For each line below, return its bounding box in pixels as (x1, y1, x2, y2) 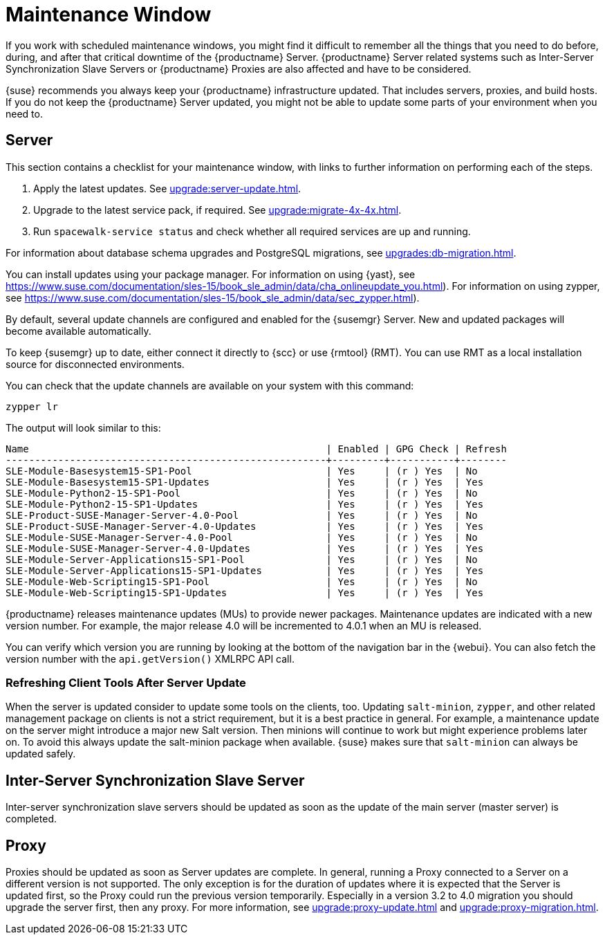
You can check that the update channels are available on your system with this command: (6, 379, 414, 391)
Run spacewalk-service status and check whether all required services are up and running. (33, 225, 471, 237)
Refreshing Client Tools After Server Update (6, 675, 246, 690)
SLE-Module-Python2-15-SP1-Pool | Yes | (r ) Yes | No (6, 487, 478, 499)
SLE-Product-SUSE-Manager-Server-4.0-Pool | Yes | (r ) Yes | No (6, 509, 478, 521)
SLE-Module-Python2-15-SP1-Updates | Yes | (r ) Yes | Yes (6, 498, 484, 510)
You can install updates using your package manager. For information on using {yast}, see (6, 268, 416, 280)
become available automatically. (6, 324, 151, 337)
